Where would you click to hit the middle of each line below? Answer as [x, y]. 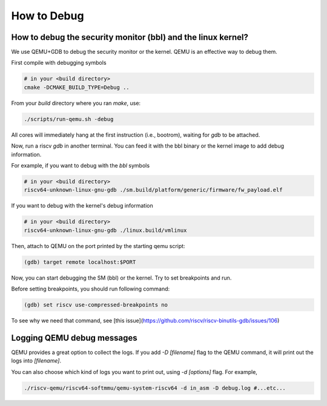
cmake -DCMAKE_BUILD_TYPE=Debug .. [77, 87]
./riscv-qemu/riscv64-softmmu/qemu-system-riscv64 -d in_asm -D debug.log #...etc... [155, 388]
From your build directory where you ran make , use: [76, 103]
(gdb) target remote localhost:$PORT [80, 262]
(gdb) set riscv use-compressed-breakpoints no [96, 305]
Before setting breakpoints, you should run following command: [91, 289]
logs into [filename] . [36, 361]
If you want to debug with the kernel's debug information [82, 206]
